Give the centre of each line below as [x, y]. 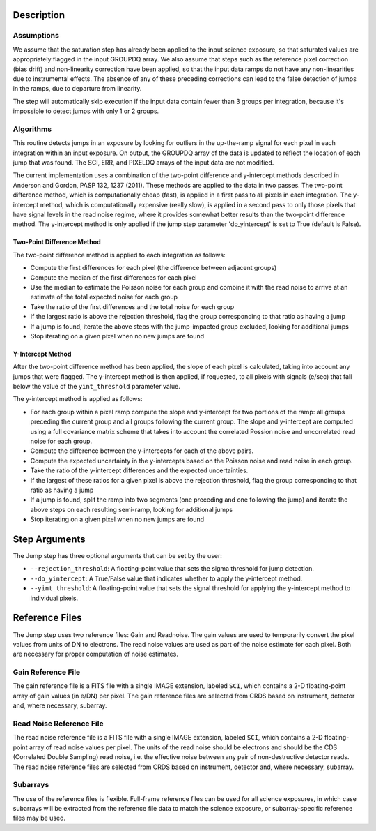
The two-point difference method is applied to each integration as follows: [119, 255]
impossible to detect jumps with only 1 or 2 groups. [86, 111]
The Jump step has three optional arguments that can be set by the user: [117, 556]
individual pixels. [54, 598]
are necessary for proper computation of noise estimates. [96, 654]
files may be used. [39, 818]
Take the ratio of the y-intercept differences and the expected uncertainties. [139, 470]
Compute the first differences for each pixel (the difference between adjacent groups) [154, 268]
